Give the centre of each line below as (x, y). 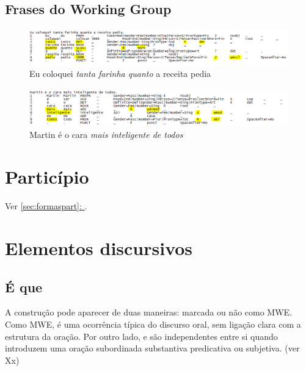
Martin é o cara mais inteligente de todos (106, 135)
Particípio (47, 177)
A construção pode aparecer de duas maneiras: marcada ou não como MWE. (148, 312)
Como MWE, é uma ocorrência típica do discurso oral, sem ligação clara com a (153, 324)
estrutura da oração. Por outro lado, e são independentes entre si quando (141, 336)
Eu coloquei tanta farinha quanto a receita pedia (120, 73)
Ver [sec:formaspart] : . (46, 206)
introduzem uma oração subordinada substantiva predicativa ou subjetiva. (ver (152, 348)
